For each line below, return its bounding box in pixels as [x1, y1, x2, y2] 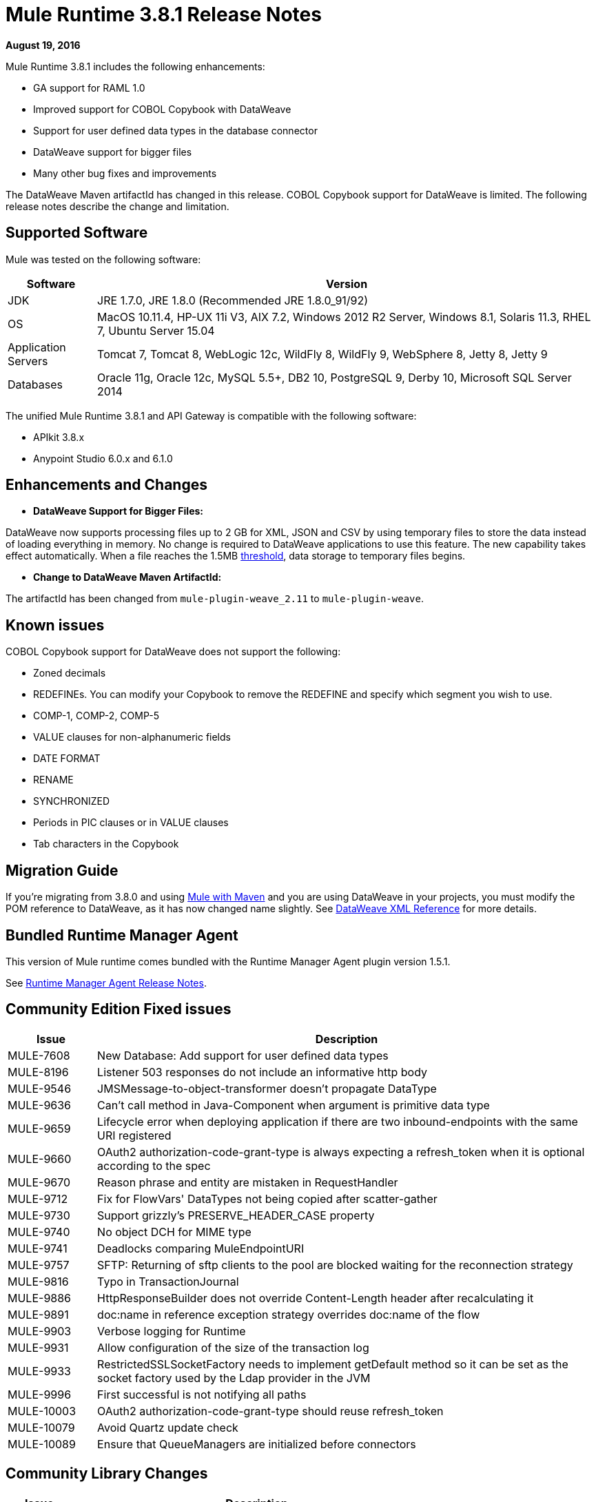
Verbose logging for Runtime [97, 1324, 246, 1338]
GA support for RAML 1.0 [33, 81, 145, 94]
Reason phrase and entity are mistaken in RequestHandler [97, 1175, 398, 1189]
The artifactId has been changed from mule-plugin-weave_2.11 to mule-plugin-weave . [6, 593, 424, 605]
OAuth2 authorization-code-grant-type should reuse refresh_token [97, 1403, 444, 1418]
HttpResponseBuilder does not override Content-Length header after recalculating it [97, 1290, 534, 1305]
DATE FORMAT [33, 752, 101, 765]
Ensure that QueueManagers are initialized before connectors [97, 1437, 416, 1451]
